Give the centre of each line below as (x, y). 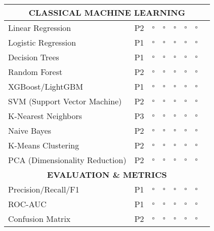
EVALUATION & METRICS (107, 175)
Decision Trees (34, 57)
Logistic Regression (42, 42)
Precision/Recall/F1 (44, 189)
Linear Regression (40, 28)
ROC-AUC (27, 204)
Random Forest (35, 72)
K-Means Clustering (44, 145)
